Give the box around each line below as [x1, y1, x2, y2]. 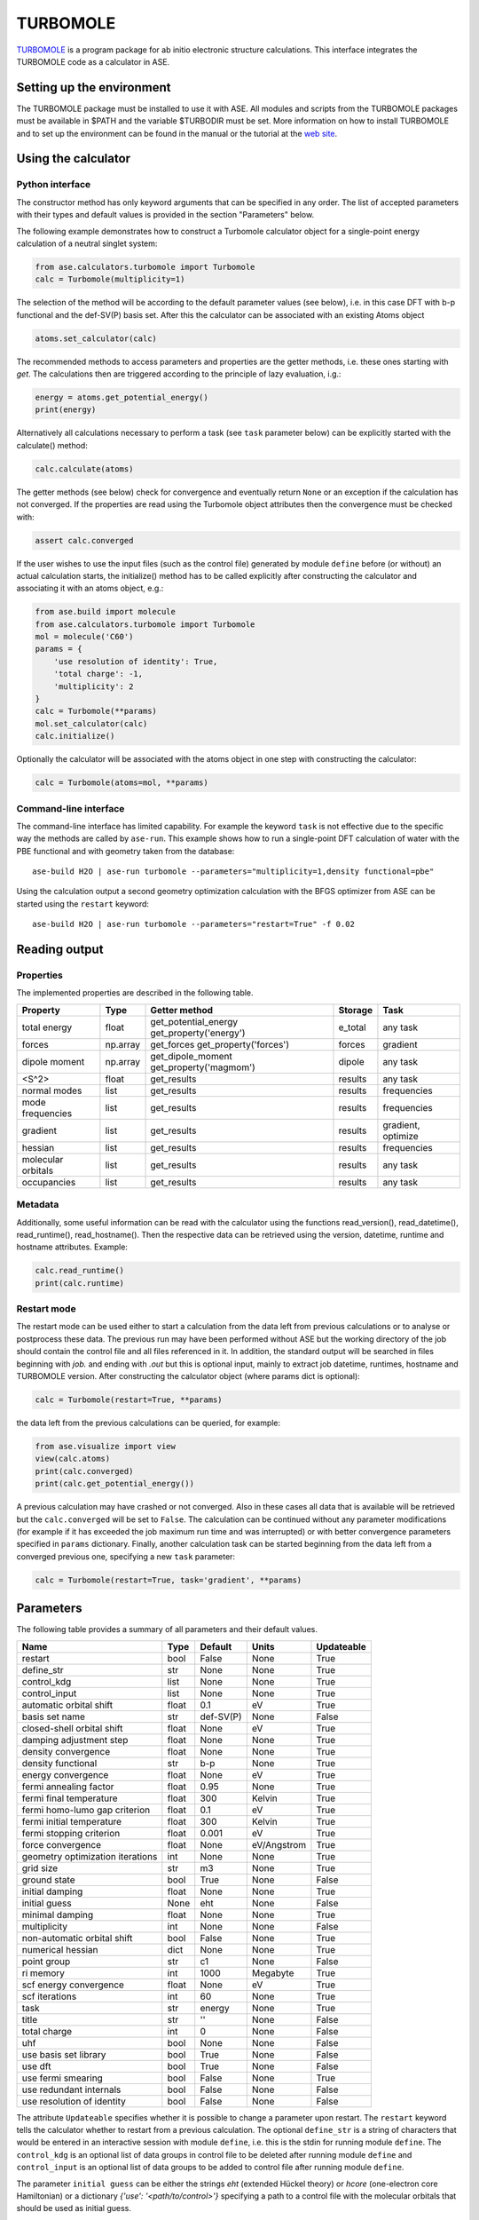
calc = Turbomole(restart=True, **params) [35, 1394, 223, 1405]
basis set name [21, 1710, 86, 1723]
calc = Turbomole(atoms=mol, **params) [35, 778, 208, 788]
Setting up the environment [16, 80, 171, 95]
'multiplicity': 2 [53, 681, 134, 692]
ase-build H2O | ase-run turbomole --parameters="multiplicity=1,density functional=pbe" [32, 867, 435, 876]
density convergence [21, 1745, 111, 1757]
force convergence [21, 1838, 102, 1851]
